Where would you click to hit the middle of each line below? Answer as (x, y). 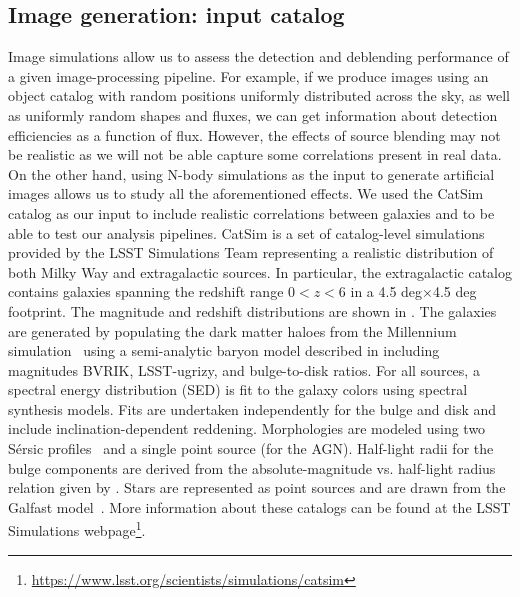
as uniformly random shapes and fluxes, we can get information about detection (253, 114)
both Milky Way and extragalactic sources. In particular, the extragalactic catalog (260, 271)
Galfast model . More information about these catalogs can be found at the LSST (259, 506)
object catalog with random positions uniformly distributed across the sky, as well (259, 95)
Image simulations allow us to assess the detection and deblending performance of (258, 56)
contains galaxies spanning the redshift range (146, 291)
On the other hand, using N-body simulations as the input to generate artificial (251, 173)
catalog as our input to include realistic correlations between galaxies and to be (251, 212)
